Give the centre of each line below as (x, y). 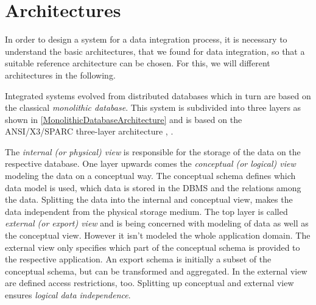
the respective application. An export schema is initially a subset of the (138, 259)
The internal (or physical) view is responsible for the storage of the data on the (153, 151)
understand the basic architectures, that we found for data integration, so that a (155, 51)
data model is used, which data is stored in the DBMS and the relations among (153, 187)
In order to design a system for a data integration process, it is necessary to (146, 39)
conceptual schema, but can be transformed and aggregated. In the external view (156, 271)
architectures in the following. (60, 75)
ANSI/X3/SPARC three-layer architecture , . (89, 131)
